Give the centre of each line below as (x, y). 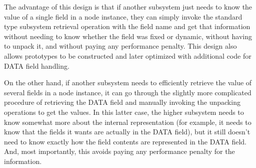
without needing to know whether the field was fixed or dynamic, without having (128, 36)
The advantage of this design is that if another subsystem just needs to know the (128, 7)
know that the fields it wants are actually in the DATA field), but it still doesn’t (127, 132)
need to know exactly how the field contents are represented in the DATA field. (125, 141)
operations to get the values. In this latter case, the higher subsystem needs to (124, 112)
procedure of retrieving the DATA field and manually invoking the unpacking (122, 102)
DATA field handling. (37, 65)
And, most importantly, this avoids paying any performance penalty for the (119, 151)
